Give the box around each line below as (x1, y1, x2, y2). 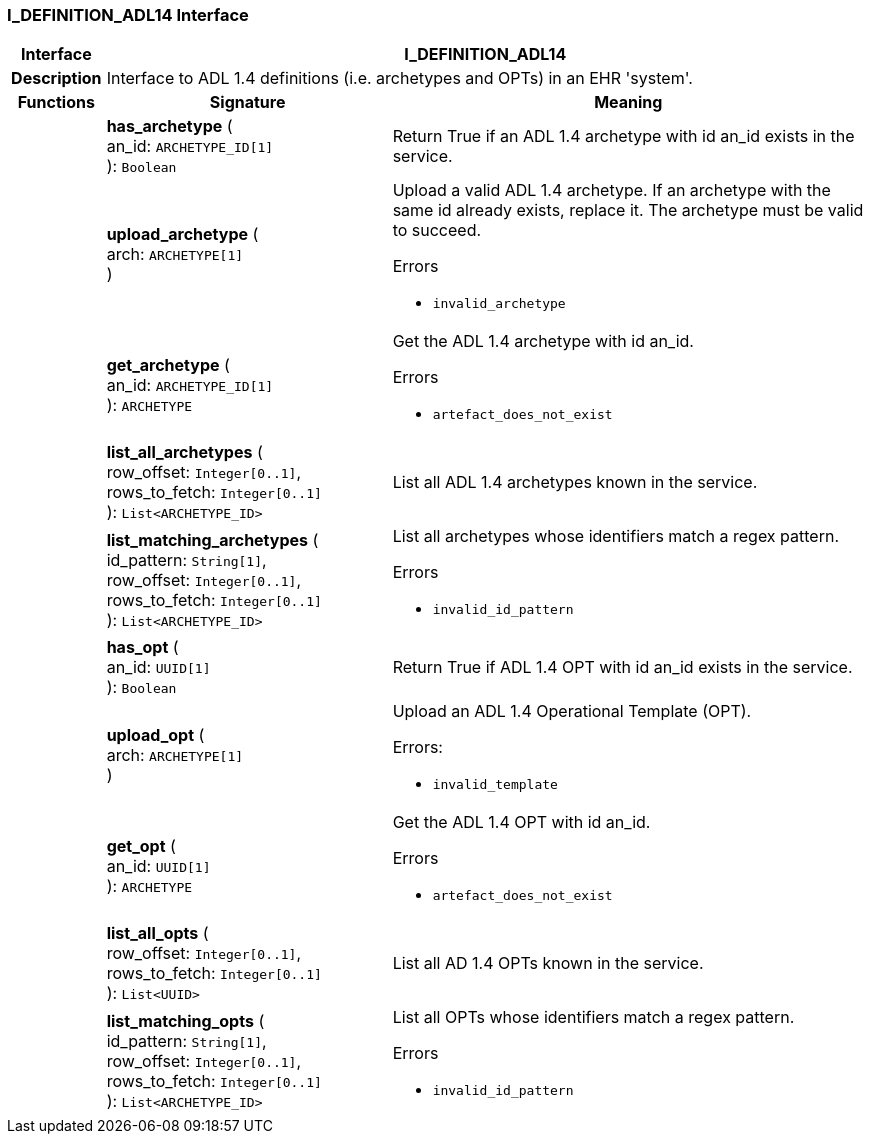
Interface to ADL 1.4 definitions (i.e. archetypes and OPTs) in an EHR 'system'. (106, 68, 693, 89)
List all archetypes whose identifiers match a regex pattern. (392, 526, 840, 547)
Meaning (594, 92, 663, 113)
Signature (209, 92, 286, 113)
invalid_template (432, 777, 558, 793)
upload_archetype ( (106, 223, 259, 244)
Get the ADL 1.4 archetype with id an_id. (392, 331, 694, 352)
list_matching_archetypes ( (106, 529, 319, 550)
